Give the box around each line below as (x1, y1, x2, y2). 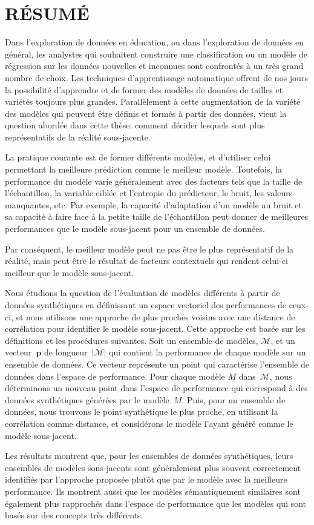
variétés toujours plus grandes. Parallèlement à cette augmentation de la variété (5, 95, 301, 108)
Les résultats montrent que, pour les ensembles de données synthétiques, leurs (5, 449, 293, 462)
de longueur (44, 346, 88, 358)
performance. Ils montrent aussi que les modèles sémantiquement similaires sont (5, 484, 301, 497)
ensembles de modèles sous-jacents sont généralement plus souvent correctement (5, 461, 301, 474)
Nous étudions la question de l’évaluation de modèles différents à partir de (5, 286, 280, 299)
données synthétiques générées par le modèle (5, 393, 169, 406)
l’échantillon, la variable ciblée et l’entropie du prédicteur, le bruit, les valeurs (5, 187, 293, 199)
